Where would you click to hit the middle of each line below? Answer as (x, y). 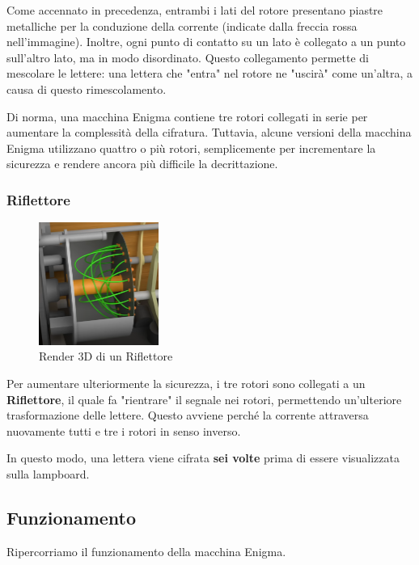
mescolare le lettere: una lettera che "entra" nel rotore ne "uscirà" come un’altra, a (210, 73)
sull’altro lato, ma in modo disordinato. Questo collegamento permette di (188, 57)
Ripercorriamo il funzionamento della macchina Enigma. (146, 551)
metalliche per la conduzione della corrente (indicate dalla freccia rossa (182, 25)
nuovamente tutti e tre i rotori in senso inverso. (124, 430)
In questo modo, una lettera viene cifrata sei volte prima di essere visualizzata (203, 458)
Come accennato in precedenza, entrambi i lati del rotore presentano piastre (195, 10)
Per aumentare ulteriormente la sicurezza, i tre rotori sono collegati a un (186, 383)
